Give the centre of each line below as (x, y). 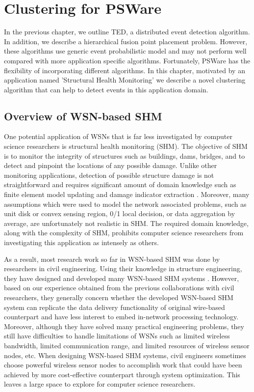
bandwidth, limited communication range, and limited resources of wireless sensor (127, 345)
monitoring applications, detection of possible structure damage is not (109, 175)
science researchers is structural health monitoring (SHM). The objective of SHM (126, 146)
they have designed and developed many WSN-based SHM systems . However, (122, 278)
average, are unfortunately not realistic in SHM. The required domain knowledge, (126, 223)
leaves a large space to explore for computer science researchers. (100, 384)
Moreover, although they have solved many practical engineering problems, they (124, 326)
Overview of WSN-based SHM (83, 116)
